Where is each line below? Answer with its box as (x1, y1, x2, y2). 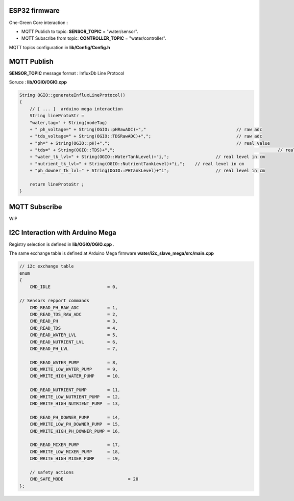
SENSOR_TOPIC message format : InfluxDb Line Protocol (9, 70, 124, 76)
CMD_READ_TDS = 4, (29, 325, 118, 331)
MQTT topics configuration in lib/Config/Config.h (9, 44, 110, 50)
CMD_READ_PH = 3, (29, 318, 118, 324)
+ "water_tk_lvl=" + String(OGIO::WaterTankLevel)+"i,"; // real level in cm (29, 154, 265, 159)
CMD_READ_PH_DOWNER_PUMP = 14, (29, 415, 121, 420)
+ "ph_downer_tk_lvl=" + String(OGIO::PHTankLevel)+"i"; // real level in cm (29, 168, 265, 174)
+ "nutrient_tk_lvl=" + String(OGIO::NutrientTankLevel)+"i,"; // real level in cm (29, 161, 245, 166)
